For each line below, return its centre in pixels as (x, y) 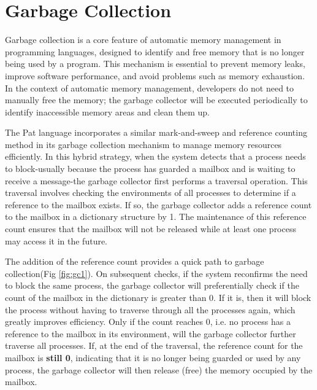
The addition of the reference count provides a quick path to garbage (135, 261)
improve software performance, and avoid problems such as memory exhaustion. (155, 75)
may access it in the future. (56, 240)
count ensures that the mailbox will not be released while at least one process (151, 229)
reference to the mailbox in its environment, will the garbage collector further (151, 333)
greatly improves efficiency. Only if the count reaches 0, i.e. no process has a (148, 322)
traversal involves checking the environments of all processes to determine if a (151, 193)
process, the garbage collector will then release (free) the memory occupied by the (159, 369)
